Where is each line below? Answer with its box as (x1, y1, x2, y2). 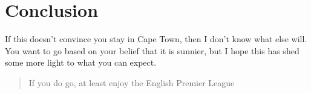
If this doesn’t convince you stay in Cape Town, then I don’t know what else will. (5, 33, 307, 45)
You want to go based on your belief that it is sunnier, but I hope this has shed (5, 44, 300, 57)
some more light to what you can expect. (5, 56, 157, 69)
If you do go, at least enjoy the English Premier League (28, 76, 235, 89)
